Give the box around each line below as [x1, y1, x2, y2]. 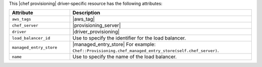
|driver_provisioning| [72, 28, 120, 35]
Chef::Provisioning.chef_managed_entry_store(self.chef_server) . [72, 47, 219, 54]
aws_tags [12, 16, 32, 22]
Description [72, 10, 100, 16]
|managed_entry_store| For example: [72, 41, 156, 48]
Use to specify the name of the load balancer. [72, 54, 177, 60]
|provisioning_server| [72, 22, 121, 29]
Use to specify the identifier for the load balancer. [72, 35, 186, 41]
